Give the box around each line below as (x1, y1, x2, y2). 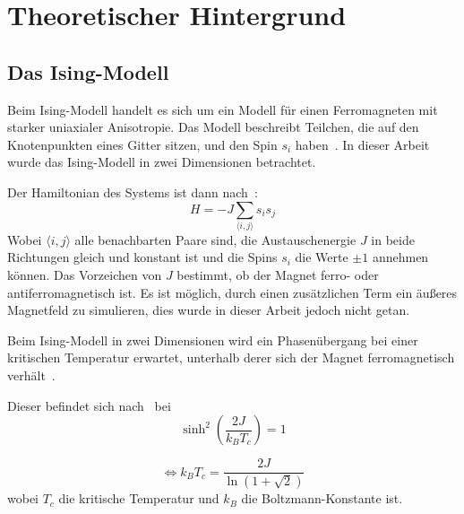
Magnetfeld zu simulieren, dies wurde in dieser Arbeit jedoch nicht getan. (7, 301, 410, 319)
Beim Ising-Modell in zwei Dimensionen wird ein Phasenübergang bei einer (7, 330, 418, 349)
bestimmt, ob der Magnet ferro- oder (176, 266, 379, 284)
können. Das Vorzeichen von (7, 266, 162, 284)
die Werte (295, 248, 348, 266)
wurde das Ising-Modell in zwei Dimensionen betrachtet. (7, 152, 316, 171)
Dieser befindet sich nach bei (7, 396, 171, 414)
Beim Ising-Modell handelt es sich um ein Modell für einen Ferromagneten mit (7, 100, 438, 118)
